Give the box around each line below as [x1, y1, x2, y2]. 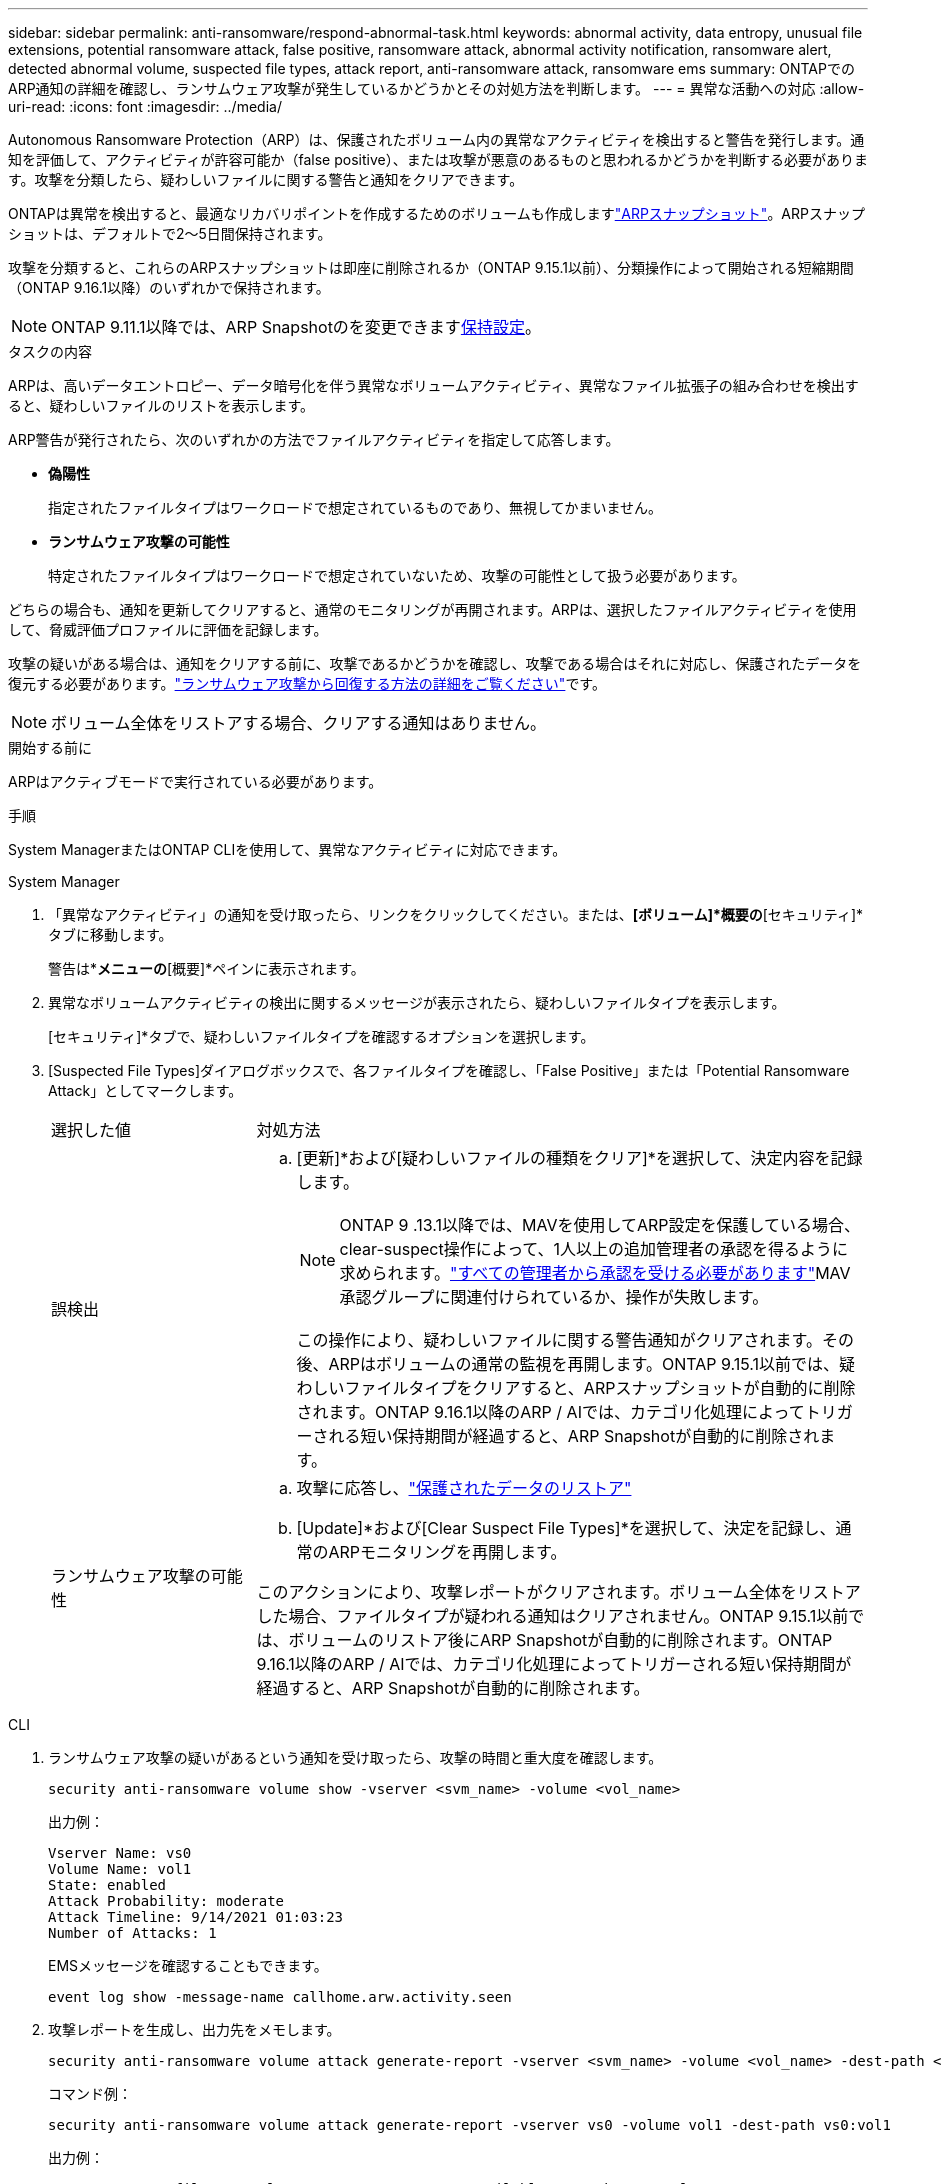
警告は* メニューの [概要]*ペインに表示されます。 [48, 960, 365, 977]
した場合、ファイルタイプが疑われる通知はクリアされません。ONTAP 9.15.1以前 [256, 1606, 849, 1626]
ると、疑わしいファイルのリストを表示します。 [8, 397, 315, 414]
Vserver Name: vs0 [48, 1845, 192, 1861]
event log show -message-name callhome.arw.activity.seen [48, 1989, 512, 2005]
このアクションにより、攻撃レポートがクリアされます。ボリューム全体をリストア [256, 1582, 861, 1602]
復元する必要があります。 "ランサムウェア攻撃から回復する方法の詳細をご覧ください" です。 [8, 675, 606, 692]
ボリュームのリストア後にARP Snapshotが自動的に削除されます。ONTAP [288, 1630, 833, 1650]
